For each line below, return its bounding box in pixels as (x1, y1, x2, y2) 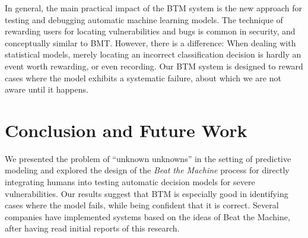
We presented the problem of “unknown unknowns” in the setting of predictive (5, 152, 291, 164)
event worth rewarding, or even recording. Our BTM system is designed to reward (5, 59, 303, 72)
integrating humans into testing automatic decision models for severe (5, 176, 255, 188)
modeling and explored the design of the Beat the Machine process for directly (5, 164, 290, 176)
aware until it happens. (5, 83, 88, 96)
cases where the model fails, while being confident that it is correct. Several (5, 199, 279, 211)
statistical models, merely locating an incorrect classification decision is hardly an (5, 48, 301, 61)
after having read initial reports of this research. (5, 222, 180, 234)
